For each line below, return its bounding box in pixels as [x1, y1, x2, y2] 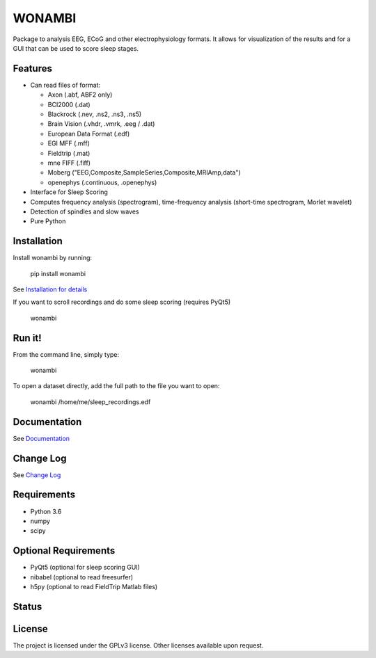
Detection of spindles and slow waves [30, 207, 139, 216]
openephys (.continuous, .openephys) [47, 178, 157, 186]
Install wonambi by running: [13, 254, 93, 262]
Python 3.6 [30, 507, 62, 515]
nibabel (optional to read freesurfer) [30, 572, 134, 581]
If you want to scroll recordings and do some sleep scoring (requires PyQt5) [13, 298, 231, 306]
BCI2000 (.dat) [47, 100, 91, 109]
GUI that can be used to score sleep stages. [13, 44, 139, 52]
